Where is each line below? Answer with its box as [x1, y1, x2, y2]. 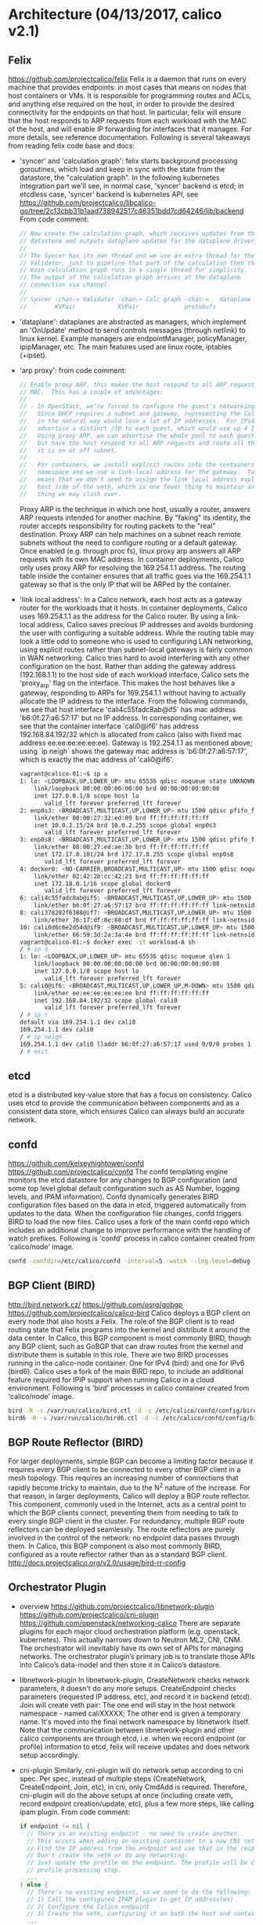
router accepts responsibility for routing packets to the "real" [19, 521, 216, 531]
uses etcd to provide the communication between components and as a [8, 1098, 240, 1108]
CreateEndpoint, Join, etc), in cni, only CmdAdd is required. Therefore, [19, 1782, 247, 1792]
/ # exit [19, 1047, 49, 1055]
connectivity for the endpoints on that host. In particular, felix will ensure [8, 108, 242, 117]
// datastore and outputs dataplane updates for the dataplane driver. [19, 237, 258, 245]
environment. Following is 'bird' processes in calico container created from [8, 1383, 250, 1393]
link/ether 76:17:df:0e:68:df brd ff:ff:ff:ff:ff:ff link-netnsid [34, 916, 255, 924]
